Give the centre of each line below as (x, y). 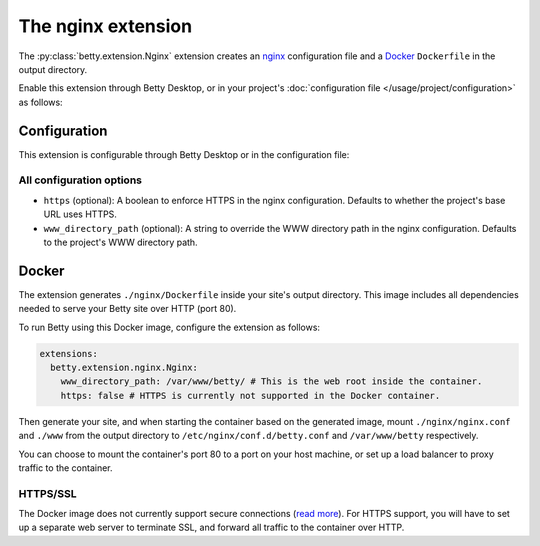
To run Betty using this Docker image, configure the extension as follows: (169, 327)
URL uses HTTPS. (80, 214)
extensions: (69, 353)
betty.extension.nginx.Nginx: (124, 367)
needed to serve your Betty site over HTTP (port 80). (127, 309)
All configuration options (80, 180)
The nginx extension (105, 26)
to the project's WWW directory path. (121, 242)
